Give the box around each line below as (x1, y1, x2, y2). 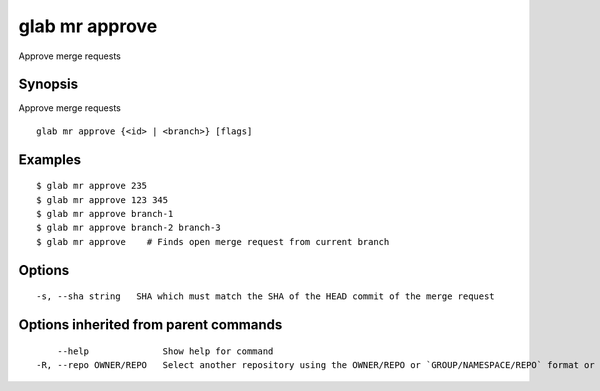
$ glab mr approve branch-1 (36, 208, 174, 220)
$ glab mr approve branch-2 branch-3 (36, 222, 222, 234)
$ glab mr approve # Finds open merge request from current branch (36, 236, 390, 247)
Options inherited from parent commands (18, 316, 283, 334)
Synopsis (18, 76, 79, 93)
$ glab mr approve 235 (36, 180, 148, 192)
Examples (18, 151, 82, 168)
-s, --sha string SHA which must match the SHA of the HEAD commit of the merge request (36, 291, 495, 302)
